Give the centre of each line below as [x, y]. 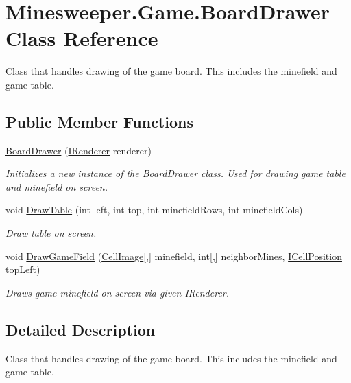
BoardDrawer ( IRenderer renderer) [78, 150]
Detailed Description [81, 329]
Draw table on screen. [51, 233]
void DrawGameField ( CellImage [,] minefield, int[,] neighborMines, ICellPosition [174, 256]
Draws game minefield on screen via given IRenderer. [118, 292]
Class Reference [82, 38]
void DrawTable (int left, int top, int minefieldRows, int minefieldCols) [154, 210]
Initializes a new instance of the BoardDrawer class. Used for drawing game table [175, 173]
